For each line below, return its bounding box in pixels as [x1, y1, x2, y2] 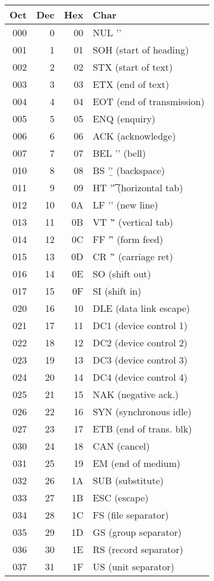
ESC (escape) [92, 491, 149, 504]
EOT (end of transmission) [92, 94, 205, 108]
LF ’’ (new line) [92, 198, 158, 211]
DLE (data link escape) [92, 301, 190, 315]
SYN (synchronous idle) [92, 405, 191, 418]
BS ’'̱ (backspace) [92, 163, 165, 177]
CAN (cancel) [92, 439, 150, 453]
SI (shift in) [92, 284, 142, 298]
